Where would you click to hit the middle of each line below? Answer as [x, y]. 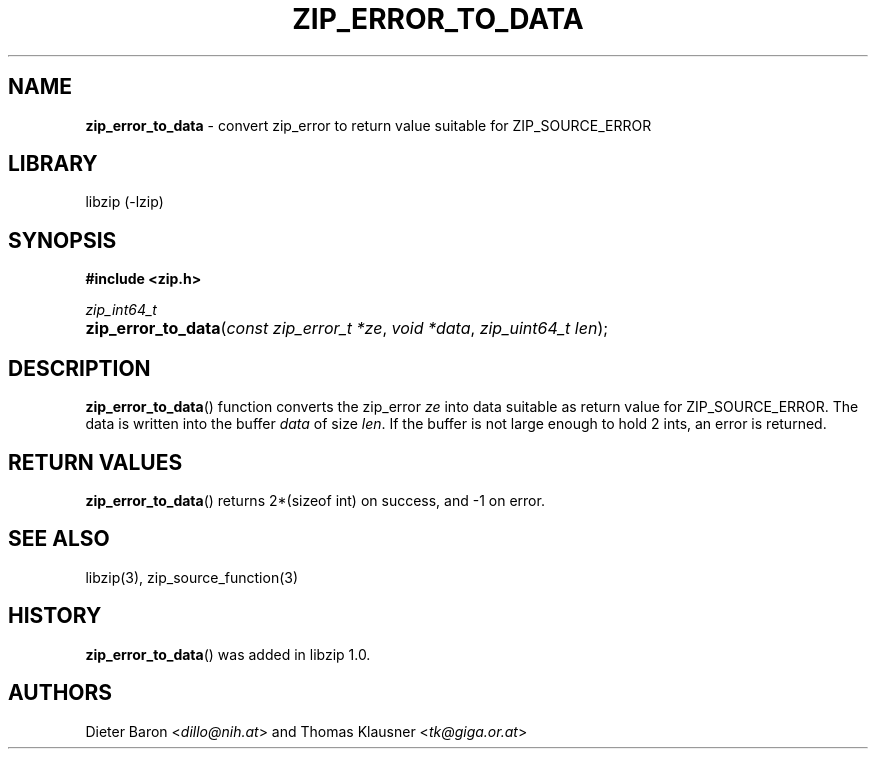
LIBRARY [53, 164]
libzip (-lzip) [124, 202]
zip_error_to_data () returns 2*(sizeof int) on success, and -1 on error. [315, 500]
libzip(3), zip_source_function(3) [192, 577]
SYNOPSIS [62, 240]
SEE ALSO [59, 539]
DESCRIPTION [79, 368]
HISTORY [55, 616]
